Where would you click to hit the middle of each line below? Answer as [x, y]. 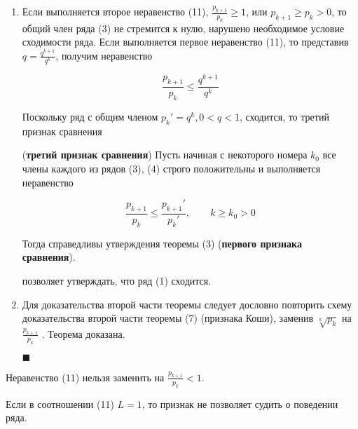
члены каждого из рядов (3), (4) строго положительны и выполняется [171, 169]
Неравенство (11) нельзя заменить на [85, 377]
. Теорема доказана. [83, 333]
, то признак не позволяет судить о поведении [240, 403]
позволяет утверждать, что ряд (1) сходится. [117, 281]
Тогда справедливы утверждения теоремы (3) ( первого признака [162, 243]
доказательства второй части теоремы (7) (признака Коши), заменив [168, 318]
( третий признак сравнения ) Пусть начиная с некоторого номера [165, 155]
